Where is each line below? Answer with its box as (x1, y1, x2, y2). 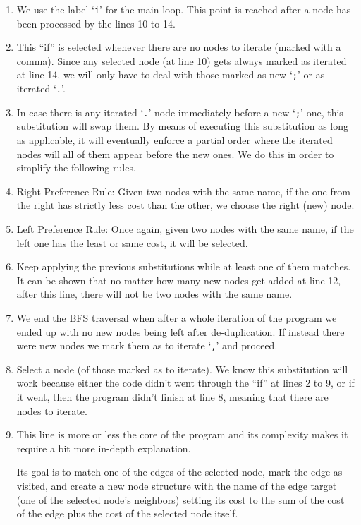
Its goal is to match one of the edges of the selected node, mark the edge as (16, 464, 343, 479)
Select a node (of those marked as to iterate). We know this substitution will (16, 361, 348, 376)
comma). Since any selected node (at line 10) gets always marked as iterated (16, 53, 347, 68)
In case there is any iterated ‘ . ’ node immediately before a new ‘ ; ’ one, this (16, 104, 343, 119)
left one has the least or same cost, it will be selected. (16, 235, 248, 250)
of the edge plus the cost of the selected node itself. (16, 506, 238, 521)
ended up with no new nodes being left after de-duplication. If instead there (16, 324, 345, 339)
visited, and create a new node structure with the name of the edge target (16, 478, 337, 493)
